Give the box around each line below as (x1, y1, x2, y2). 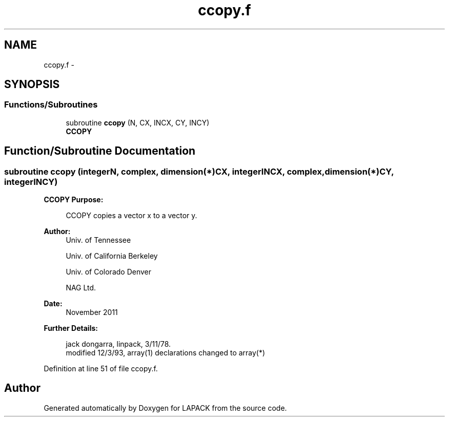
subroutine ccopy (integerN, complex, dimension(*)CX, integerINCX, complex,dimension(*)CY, (4, 166, 394, 177)
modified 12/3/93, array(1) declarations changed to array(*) (66, 348, 266, 357)
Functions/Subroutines (4, 99, 98, 110)
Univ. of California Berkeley (66, 251, 158, 261)
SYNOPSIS (4, 78, 60, 91)
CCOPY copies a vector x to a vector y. (66, 211, 197, 220)
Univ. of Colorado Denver (66, 267, 152, 277)
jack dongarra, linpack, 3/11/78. (66, 340, 171, 349)
